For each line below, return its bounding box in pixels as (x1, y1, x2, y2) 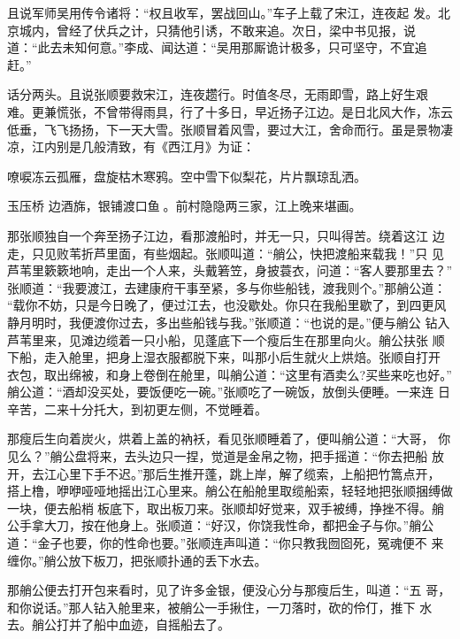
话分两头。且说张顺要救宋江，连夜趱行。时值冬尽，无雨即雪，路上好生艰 (7, 85, 428, 104)
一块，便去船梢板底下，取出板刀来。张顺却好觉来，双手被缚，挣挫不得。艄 (7, 498, 444, 517)
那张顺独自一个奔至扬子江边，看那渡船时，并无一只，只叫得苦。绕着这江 (7, 226, 428, 244)
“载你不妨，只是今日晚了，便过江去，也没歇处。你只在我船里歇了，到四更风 (7, 296, 447, 314)
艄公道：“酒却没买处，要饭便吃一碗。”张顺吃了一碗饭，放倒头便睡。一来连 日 (7, 382, 450, 401)
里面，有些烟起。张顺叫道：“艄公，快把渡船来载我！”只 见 (105, 243, 444, 262)
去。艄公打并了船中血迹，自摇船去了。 (7, 615, 230, 634)
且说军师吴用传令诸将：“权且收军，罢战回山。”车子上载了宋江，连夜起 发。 (7, 4, 438, 21)
